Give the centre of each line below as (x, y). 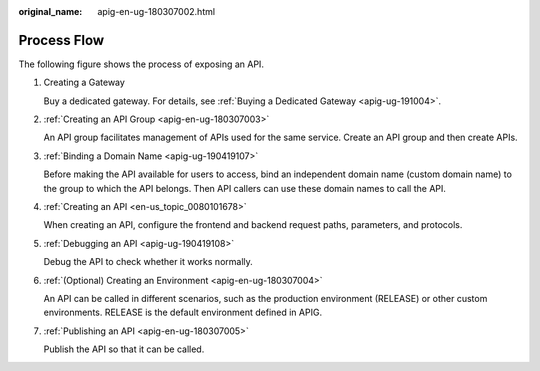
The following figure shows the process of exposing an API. (141, 64)
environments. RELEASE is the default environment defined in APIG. (183, 312)
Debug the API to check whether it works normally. (148, 262)
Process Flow (61, 40)
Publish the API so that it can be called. (124, 349)
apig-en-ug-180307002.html (156, 11)
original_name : (50, 11)
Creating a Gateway (84, 82)
